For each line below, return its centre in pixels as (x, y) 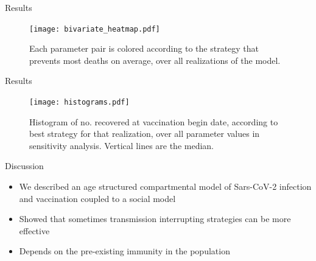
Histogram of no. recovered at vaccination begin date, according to (154, 121)
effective (34, 230)
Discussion (24, 166)
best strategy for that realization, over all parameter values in (145, 134)
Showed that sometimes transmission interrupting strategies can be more (155, 219)
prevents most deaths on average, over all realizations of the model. (155, 60)
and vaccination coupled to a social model (97, 198)
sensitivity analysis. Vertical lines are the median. (122, 145)
